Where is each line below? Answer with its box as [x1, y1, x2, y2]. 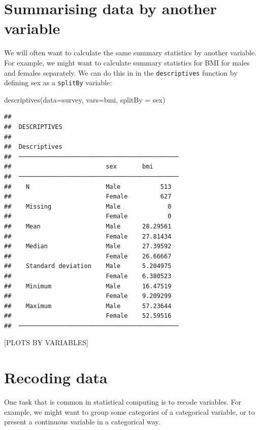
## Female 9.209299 [4, 292, 172, 300]
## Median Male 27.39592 [4, 243, 172, 250]
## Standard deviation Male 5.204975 [4, 262, 172, 270]
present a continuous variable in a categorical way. [4, 416, 160, 427]
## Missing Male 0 [4, 203, 172, 210]
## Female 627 [4, 193, 172, 201]
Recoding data [4, 367, 108, 388]
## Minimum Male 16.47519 [4, 282, 172, 290]
